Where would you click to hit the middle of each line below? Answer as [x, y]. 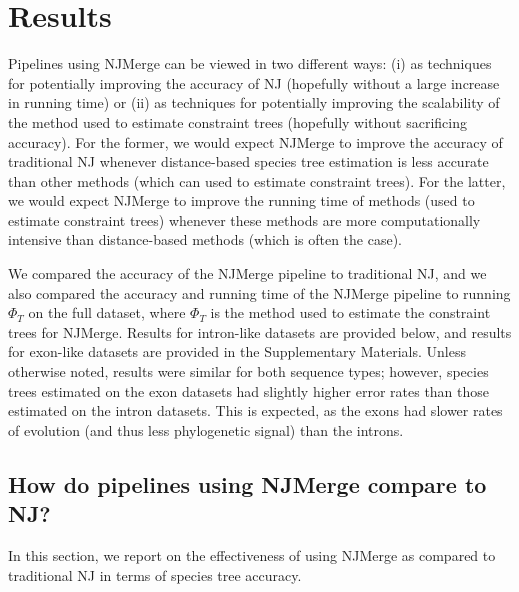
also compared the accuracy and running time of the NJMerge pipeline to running [259, 292]
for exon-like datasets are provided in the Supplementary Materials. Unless [237, 351]
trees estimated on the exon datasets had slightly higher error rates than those [249, 390]
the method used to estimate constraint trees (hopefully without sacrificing [238, 121]
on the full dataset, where [107, 312]
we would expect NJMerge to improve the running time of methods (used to [241, 200]
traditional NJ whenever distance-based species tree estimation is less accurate [248, 161]
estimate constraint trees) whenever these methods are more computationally [244, 219]
